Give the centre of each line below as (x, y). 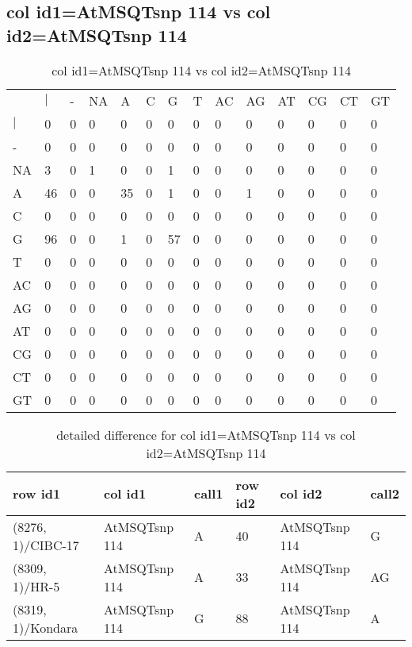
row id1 (37, 494)
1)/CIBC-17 (46, 545)
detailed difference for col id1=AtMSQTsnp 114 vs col (206, 434)
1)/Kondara (46, 627)
